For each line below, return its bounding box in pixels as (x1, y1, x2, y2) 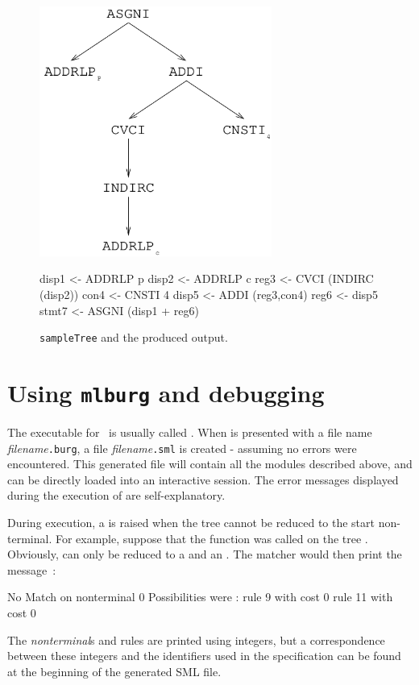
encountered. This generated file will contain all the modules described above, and (7, 455, 413, 472)
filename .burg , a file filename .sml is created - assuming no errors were (7, 439, 357, 456)
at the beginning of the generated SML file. (7, 662, 222, 679)
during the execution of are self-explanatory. (7, 487, 226, 504)
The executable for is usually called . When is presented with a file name (7, 424, 372, 441)
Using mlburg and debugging (7, 376, 325, 409)
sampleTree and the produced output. (39, 329, 228, 346)
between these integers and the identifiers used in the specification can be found (7, 647, 401, 664)
